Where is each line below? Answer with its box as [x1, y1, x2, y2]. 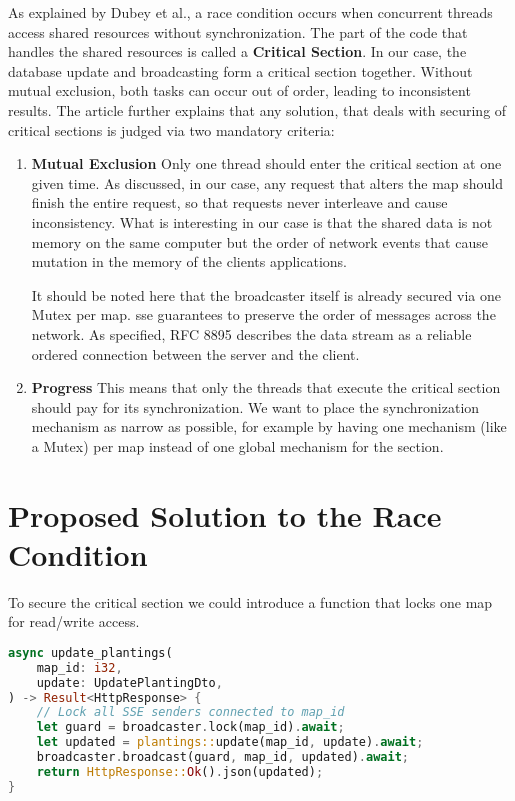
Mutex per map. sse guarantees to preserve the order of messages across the [31, 304, 496, 325]
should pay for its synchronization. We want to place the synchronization [31, 396, 480, 417]
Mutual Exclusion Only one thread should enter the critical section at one [31, 153, 502, 174]
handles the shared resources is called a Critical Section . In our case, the [8, 41, 467, 62]
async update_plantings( [8, 645, 173, 660]
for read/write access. [8, 611, 140, 632]
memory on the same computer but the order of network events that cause [31, 231, 488, 252]
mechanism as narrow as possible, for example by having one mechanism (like [31, 416, 507, 437]
